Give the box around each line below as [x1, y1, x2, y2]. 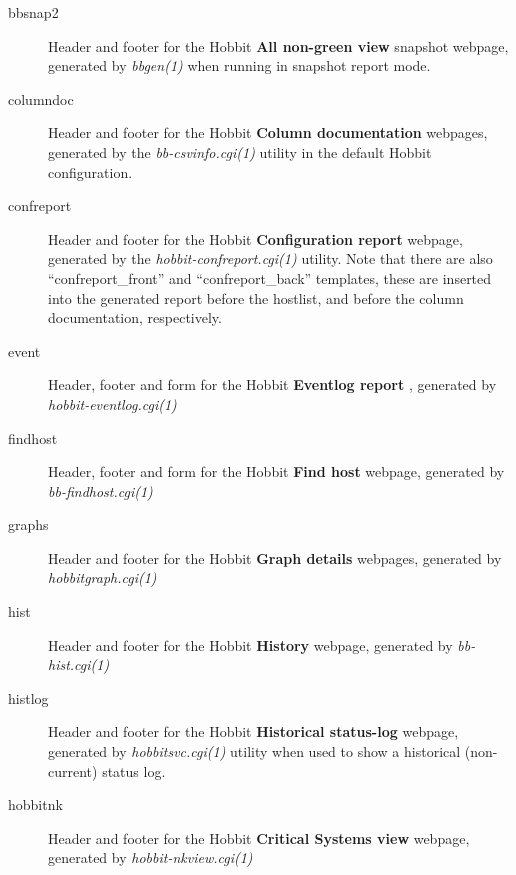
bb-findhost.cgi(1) [48, 480, 153, 501]
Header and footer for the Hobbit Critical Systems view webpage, [48, 827, 470, 848]
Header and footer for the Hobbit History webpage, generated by [48, 634, 453, 655]
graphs [8, 514, 49, 535]
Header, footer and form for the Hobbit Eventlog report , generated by [48, 374, 497, 395]
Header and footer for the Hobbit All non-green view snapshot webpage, [48, 35, 509, 56]
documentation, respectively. [48, 307, 222, 328]
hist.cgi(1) [48, 654, 110, 675]
